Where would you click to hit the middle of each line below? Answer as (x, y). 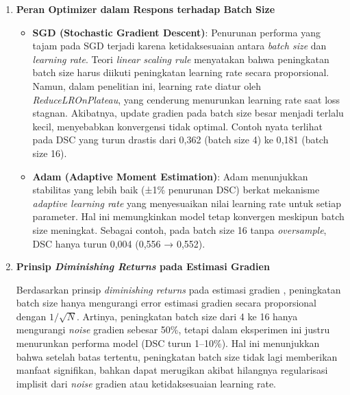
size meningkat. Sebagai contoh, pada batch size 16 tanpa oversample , (179, 229)
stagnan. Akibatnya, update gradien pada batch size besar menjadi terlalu (188, 113)
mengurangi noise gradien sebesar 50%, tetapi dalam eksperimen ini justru (173, 330)
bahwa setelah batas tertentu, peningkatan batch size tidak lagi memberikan (177, 356)
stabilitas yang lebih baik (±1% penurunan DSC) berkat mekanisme (176, 190)
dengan (31, 316)
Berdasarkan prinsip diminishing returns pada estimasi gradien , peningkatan (178, 289)
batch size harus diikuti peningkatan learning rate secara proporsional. (181, 72)
